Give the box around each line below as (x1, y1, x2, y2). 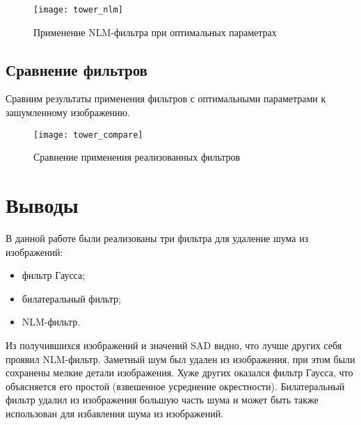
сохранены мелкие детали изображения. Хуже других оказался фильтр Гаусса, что (6, 365, 353, 380)
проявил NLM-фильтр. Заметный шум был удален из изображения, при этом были (6, 351, 355, 366)
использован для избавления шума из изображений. (6, 406, 224, 420)
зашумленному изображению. (6, 105, 130, 120)
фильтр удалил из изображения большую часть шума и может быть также (6, 392, 319, 407)
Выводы (6, 191, 79, 219)
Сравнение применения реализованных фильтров (33, 150, 241, 164)
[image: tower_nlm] (33, 5, 123, 15)
